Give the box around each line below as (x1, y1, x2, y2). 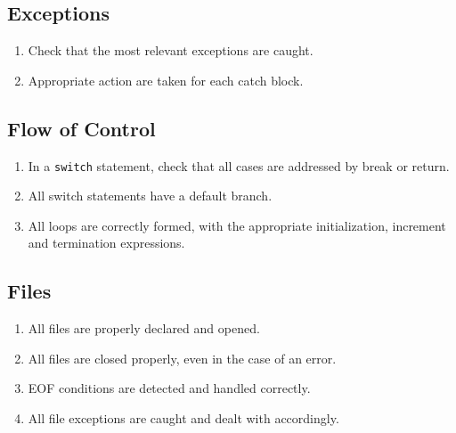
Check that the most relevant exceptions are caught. (28, 41, 313, 60)
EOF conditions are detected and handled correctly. (28, 379, 311, 397)
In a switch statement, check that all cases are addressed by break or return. (28, 156, 450, 175)
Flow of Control (7, 114, 156, 142)
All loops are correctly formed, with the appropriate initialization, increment (28, 216, 446, 234)
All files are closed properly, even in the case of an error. (28, 348, 337, 367)
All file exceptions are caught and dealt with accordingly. (28, 409, 339, 428)
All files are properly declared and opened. (28, 319, 260, 338)
